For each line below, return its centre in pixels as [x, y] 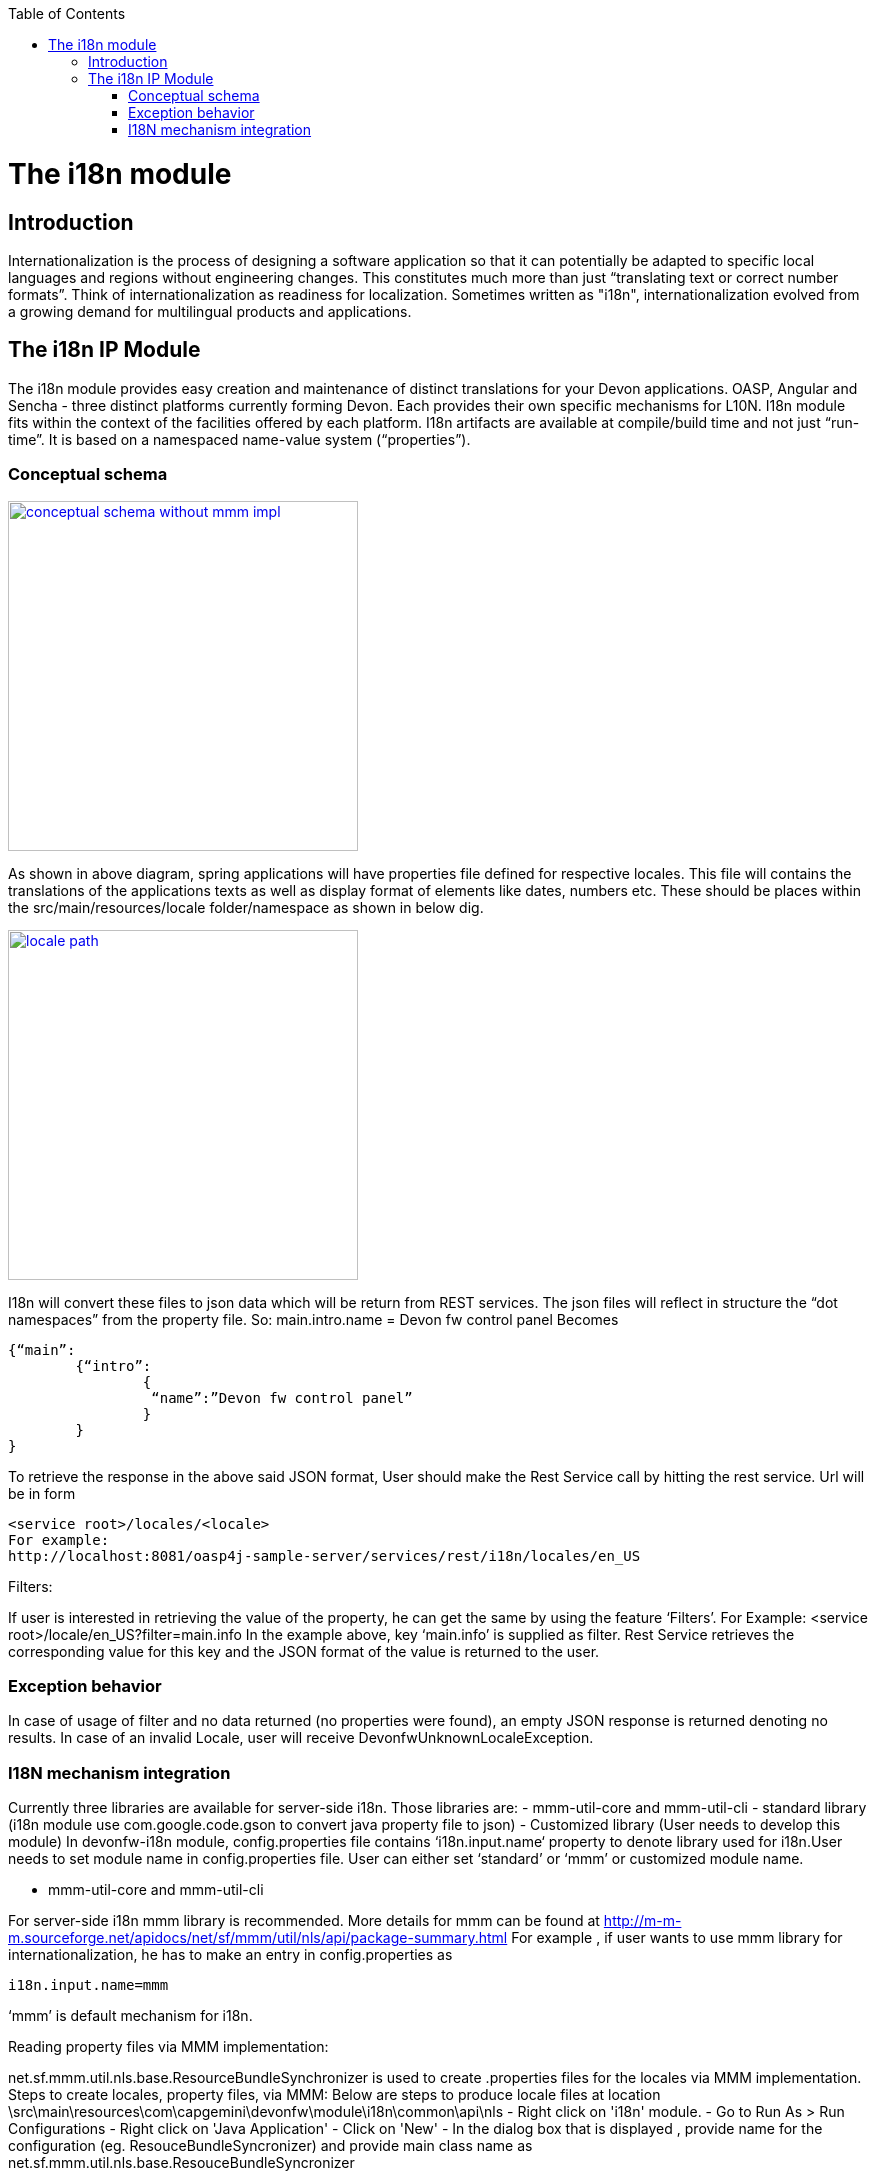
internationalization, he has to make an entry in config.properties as [230, 1955]
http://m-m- [642, 1921]
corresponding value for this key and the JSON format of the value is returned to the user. [304, 1651]
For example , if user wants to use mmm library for [677, 1938]
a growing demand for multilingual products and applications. [210, 311]
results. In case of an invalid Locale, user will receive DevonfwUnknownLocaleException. [301, 1738]
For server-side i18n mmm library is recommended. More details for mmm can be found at [304, 1921]
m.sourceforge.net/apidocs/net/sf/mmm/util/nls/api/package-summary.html [258, 1938]
